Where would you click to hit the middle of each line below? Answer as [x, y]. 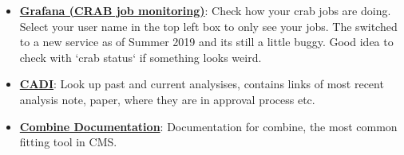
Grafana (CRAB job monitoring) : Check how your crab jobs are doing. [205, 10]
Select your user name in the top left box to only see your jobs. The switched [208, 26]
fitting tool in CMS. [68, 142]
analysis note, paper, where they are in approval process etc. [167, 99]
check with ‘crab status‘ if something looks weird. [141, 57]
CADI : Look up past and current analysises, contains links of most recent [202, 84]
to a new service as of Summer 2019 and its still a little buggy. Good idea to [206, 42]
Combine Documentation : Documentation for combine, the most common [208, 126]
